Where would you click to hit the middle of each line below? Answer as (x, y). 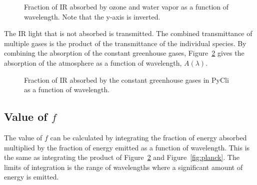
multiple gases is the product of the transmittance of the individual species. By (125, 43)
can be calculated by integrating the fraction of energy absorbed (148, 137)
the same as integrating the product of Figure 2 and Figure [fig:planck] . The (122, 157)
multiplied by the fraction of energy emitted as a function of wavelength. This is (127, 147)
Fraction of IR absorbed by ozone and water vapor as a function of (126, 7)
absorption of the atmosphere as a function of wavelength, (93, 62)
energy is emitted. (31, 177)
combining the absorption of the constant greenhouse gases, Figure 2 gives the (124, 53)
